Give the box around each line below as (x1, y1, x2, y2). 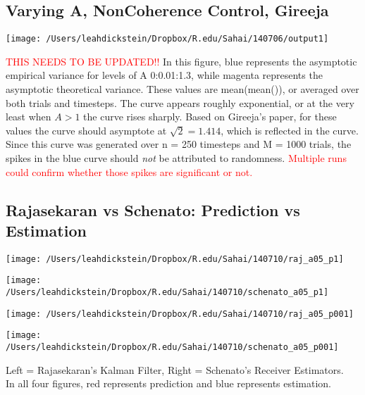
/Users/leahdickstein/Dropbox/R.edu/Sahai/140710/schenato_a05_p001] (6, 342, 339, 353)
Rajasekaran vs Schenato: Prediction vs (6, 199, 300, 220)
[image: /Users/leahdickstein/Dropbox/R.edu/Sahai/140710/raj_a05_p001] (6, 308, 354, 319)
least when (6, 109, 51, 124)
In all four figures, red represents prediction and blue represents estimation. (6, 376, 332, 391)
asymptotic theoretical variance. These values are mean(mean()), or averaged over (6, 82, 359, 96)
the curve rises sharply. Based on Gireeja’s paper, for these (83, 109, 337, 124)
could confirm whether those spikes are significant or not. (6, 164, 253, 179)
